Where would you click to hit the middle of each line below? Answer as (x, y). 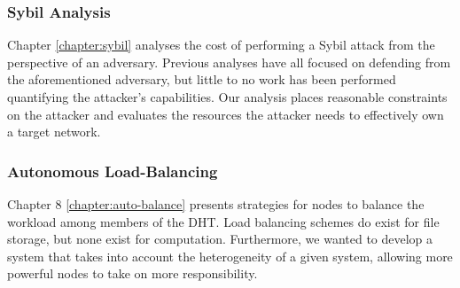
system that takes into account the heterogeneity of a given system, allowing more (230, 256)
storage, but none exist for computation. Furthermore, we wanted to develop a (220, 239)
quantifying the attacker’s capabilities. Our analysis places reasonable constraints (227, 97)
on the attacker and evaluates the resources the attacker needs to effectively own (226, 114)
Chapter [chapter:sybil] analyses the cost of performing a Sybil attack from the (221, 45)
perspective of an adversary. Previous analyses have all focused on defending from (229, 62)
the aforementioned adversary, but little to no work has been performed (202, 79)
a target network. (54, 132)
